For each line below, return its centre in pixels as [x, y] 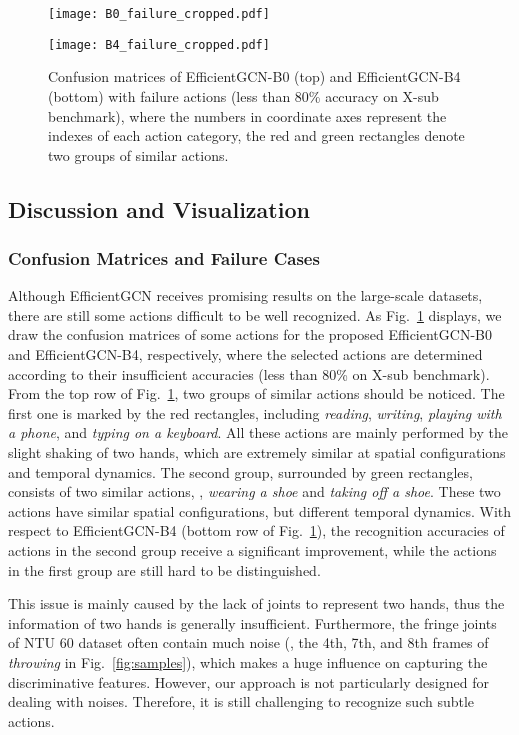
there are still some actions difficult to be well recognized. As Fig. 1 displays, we [255, 314]
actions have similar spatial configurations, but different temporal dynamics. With [260, 510]
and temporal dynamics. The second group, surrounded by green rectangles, [240, 471]
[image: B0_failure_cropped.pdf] [159, 14]
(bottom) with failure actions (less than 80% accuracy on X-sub [243, 95]
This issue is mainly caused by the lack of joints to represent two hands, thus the [256, 603]
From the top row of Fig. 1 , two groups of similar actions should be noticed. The [256, 393]
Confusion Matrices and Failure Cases [164, 257]
